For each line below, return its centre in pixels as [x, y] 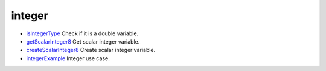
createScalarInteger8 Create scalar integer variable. [91, 50]
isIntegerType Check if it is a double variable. [82, 33]
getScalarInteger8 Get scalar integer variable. [83, 41]
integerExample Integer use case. [68, 58]
